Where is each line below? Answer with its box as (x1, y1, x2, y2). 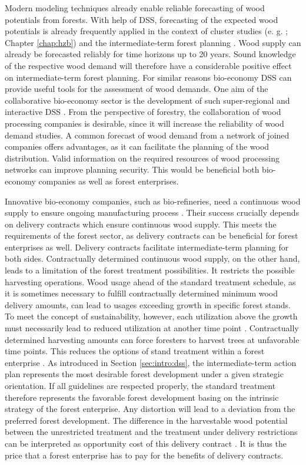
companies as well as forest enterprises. (38, 174, 179, 187)
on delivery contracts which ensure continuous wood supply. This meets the (5, 217, 277, 230)
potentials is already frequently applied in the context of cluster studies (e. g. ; (5, 25, 288, 37)
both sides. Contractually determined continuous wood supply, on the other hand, (5, 252, 300, 265)
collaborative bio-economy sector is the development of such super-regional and (5, 94, 290, 106)
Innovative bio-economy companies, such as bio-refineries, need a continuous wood (5, 194, 301, 207)
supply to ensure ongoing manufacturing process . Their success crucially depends (5, 206, 300, 219)
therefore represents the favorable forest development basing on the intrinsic (5, 391, 279, 403)
